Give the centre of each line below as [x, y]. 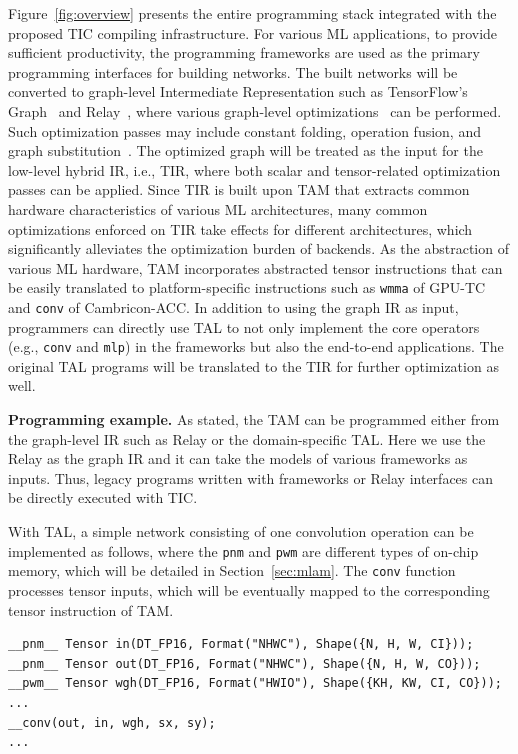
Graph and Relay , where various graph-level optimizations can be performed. [255, 110]
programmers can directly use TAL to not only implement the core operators [244, 326]
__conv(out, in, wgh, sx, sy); [112, 722]
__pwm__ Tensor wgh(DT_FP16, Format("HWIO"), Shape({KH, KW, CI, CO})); [255, 683]
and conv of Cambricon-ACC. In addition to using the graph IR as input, [233, 306]
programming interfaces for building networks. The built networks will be [233, 71]
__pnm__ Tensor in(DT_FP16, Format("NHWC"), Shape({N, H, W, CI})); [241, 644]
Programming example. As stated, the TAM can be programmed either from [254, 419]
